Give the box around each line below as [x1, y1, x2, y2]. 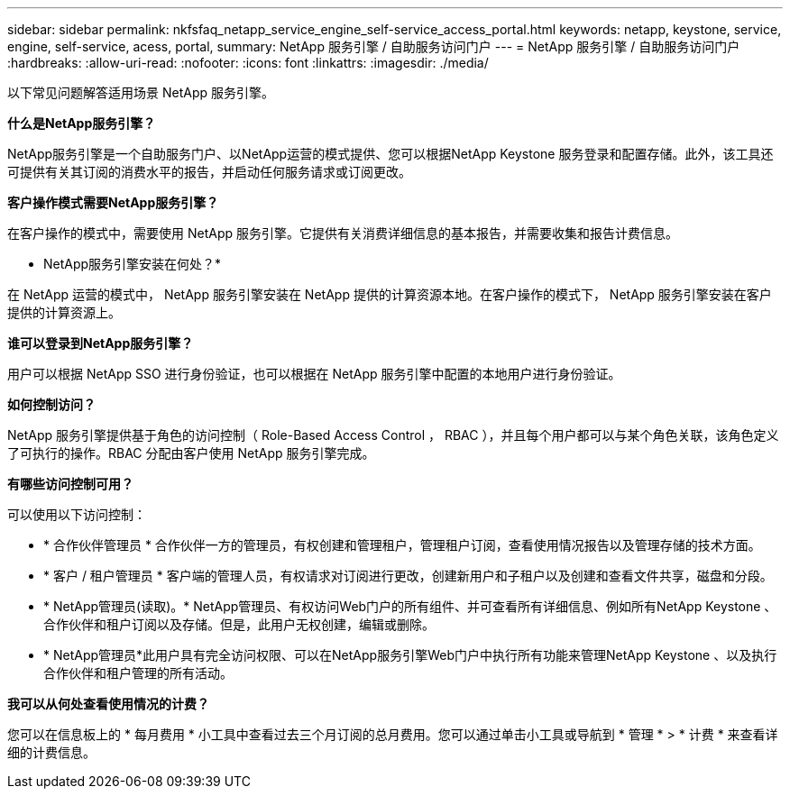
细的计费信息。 [7, 745, 96, 760]
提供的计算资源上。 [7, 305, 121, 320]
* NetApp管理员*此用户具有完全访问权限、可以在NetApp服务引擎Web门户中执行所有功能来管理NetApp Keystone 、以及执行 [43, 647, 777, 663]
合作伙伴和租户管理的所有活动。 [43, 665, 233, 681]
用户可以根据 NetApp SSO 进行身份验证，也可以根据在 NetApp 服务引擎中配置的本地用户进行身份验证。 [7, 366, 621, 381]
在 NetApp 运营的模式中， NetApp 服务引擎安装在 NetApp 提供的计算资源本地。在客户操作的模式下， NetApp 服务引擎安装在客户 [7, 287, 772, 302]
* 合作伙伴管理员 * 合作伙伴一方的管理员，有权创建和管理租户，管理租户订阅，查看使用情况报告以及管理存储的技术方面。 [43, 537, 761, 553]
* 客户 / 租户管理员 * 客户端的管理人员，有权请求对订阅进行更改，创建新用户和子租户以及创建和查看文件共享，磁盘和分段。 [43, 568, 773, 583]
